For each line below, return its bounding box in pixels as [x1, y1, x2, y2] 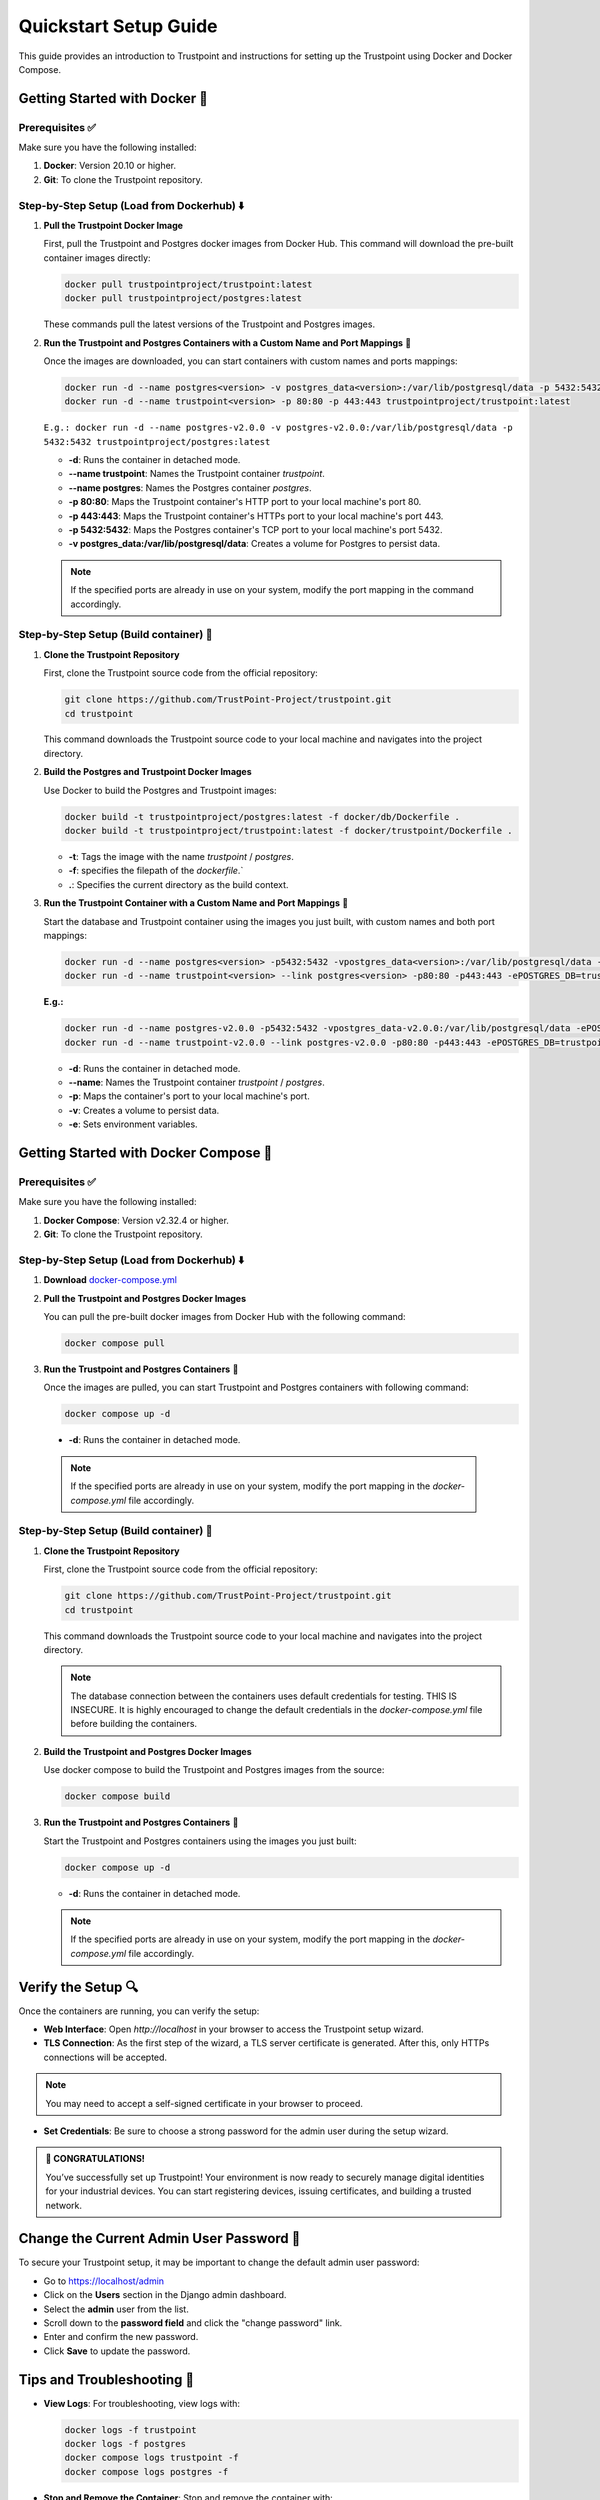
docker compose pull [64, 1338, 165, 1349]
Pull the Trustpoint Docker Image [43, 220, 184, 232]
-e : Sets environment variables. [68, 1118, 199, 1130]
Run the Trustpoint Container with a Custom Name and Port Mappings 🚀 [43, 897, 349, 909]
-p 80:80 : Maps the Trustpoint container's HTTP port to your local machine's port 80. [68, 496, 422, 508]
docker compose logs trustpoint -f [64, 2452, 239, 2464]
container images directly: [43, 251, 151, 264]
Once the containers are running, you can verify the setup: [18, 2005, 260, 2017]
